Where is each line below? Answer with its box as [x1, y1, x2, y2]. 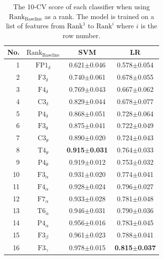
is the [141, 21, 158, 31]
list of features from [6, 21, 65, 31]
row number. [62, 30, 101, 40]
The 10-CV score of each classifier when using [13, 1, 150, 11]
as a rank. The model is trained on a [44, 11, 154, 21]
